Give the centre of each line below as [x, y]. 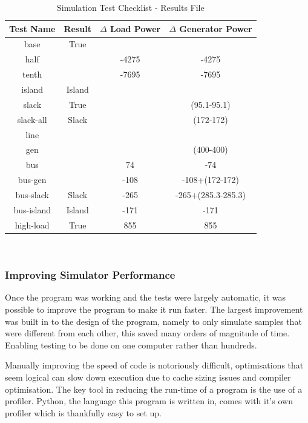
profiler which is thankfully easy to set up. [83, 412]
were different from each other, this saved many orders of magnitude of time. [147, 333]
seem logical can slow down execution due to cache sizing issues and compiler [148, 377]
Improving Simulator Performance [90, 275]
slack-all [32, 119]
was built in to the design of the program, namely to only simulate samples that [153, 321]
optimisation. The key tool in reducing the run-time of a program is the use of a [154, 389]
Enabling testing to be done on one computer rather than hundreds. [131, 345]
